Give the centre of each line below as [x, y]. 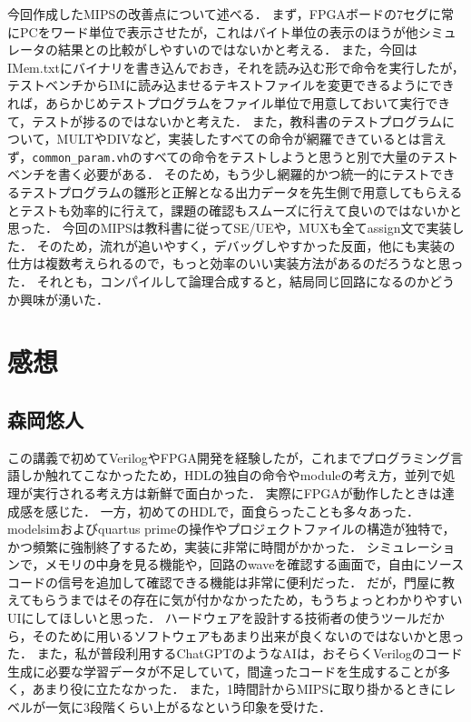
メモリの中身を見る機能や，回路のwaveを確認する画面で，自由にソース [255, 564]
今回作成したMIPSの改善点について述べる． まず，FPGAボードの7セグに [224, 14]
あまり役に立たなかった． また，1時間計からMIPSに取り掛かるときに [238, 689]
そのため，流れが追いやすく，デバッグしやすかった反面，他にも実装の [246, 245]
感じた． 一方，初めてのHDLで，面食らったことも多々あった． [232, 511]
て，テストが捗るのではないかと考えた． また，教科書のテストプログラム [225, 120]
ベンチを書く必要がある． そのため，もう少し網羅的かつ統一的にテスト [219, 174]
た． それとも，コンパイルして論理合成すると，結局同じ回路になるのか [219, 281]
